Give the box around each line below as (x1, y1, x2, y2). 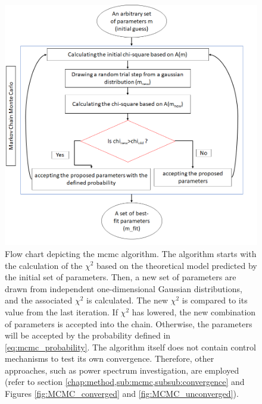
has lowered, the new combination (132, 305, 256, 318)
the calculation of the (5, 259, 83, 271)
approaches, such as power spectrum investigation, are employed (5, 364, 239, 376)
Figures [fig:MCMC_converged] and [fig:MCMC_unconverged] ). (5, 387, 239, 400)
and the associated (5, 294, 73, 306)
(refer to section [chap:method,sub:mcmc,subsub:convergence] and (5, 375, 245, 388)
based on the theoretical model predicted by (96, 259, 257, 271)
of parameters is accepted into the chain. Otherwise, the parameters (5, 317, 252, 330)
